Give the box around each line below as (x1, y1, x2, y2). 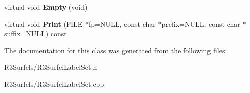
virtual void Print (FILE (4, 18, 83, 29)
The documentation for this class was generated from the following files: (4, 45, 227, 55)
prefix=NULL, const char (161, 18, 240, 29)
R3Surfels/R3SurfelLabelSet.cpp (4, 78, 104, 89)
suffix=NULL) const (4, 28, 67, 39)
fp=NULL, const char (89, 18, 156, 29)
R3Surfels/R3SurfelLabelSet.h (4, 62, 97, 72)
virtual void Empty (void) (4, 2, 88, 12)
